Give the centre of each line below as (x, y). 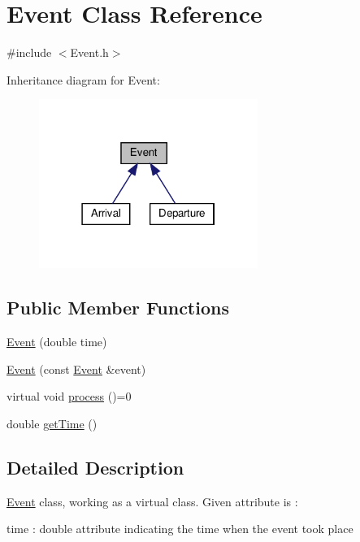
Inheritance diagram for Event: (83, 79)
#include (29, 52)
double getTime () (52, 423)
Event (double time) (57, 342)
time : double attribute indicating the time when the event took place (180, 529)
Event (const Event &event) (76, 369)
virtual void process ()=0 (69, 396)
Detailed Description (95, 467)
